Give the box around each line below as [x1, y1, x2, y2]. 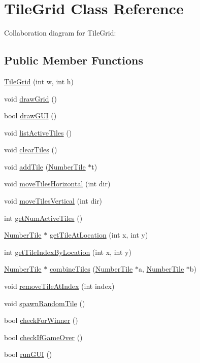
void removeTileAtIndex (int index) [4, 281, 115, 291]
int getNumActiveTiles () [4, 212, 83, 223]
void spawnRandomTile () [4, 298, 85, 308]
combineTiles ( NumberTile [49, 263, 133, 274]
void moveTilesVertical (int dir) [4, 195, 103, 206]
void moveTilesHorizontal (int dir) [4, 178, 111, 189]
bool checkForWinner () [4, 315, 78, 325]
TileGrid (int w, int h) [4, 76, 74, 86]
